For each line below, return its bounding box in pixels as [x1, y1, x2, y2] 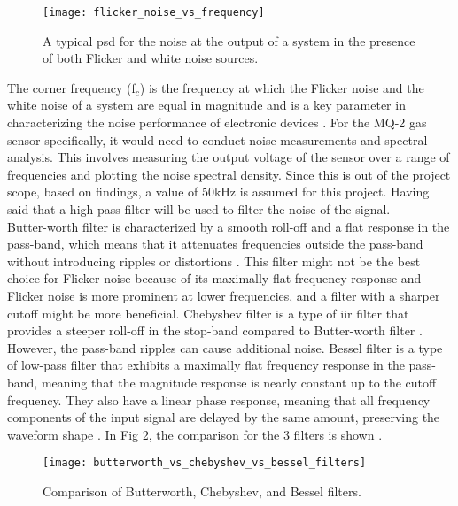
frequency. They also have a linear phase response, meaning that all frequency [7, 390, 431, 409]
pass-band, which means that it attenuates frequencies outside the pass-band [7, 234, 423, 253]
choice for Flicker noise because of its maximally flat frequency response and [7, 269, 422, 287]
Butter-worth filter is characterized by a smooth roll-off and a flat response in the [7, 217, 450, 235]
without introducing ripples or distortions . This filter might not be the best [7, 251, 421, 270]
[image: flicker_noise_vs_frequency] [43, 6, 265, 19]
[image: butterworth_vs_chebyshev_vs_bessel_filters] [43, 456, 367, 470]
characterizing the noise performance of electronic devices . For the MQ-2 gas [7, 113, 427, 132]
